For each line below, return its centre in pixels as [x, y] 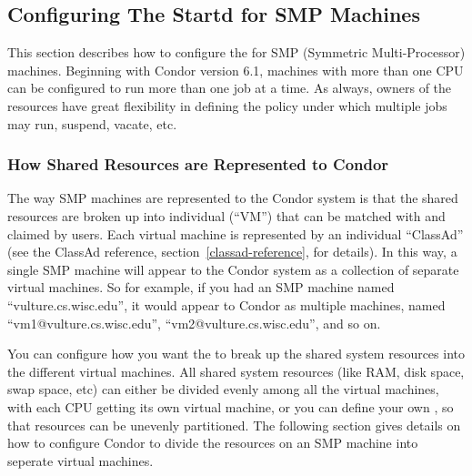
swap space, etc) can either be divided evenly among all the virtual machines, [223, 389]
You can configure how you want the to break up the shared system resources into [236, 354]
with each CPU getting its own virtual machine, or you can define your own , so [231, 406]
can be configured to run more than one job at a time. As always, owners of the [230, 88]
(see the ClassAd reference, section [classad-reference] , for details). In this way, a [232, 252]
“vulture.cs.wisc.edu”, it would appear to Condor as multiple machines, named [226, 304]
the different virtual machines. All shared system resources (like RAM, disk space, [236, 371]
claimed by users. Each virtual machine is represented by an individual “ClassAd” [236, 233]
